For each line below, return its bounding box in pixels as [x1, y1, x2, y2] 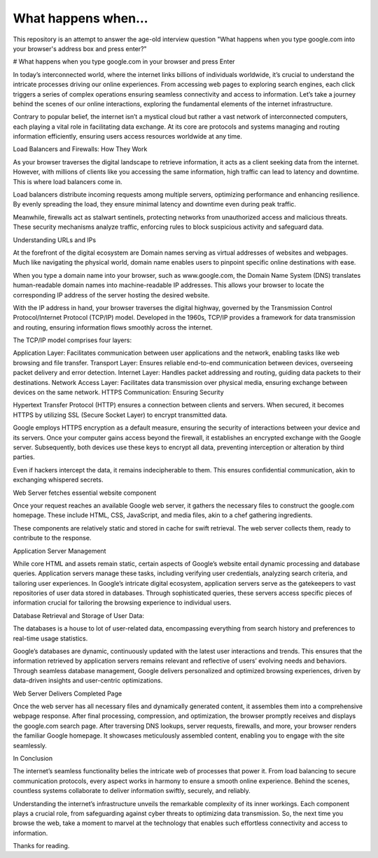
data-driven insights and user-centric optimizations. [13, 676, 163, 685]
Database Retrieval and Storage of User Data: [13, 611, 145, 619]
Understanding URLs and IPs [13, 235, 97, 244]
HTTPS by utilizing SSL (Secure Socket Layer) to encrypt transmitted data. [13, 410, 227, 419]
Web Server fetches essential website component [13, 488, 157, 497]
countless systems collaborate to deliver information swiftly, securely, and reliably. [13, 787, 251, 795]
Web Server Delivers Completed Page [13, 689, 122, 698]
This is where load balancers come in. [13, 177, 122, 185]
